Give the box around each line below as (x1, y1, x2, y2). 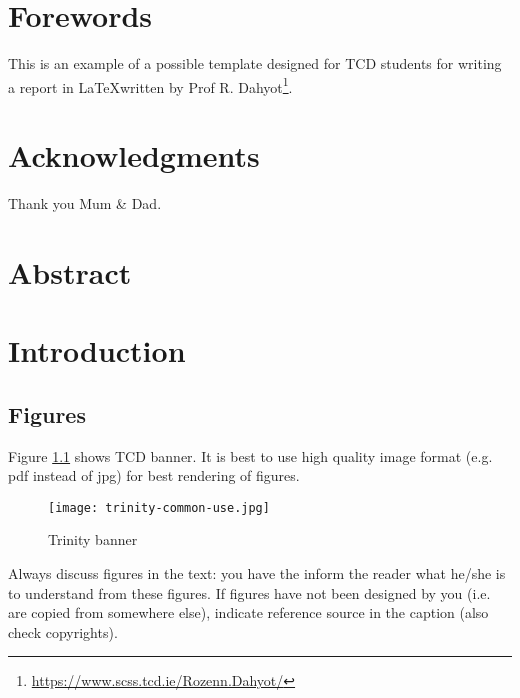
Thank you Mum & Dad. (8, 193, 162, 214)
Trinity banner (48, 529, 138, 550)
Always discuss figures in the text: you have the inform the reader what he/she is (8, 563, 506, 584)
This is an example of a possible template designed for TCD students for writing (8, 53, 502, 74)
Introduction (8, 330, 186, 371)
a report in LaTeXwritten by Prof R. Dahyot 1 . (8, 73, 293, 97)
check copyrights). (8, 621, 118, 642)
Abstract (8, 251, 132, 292)
